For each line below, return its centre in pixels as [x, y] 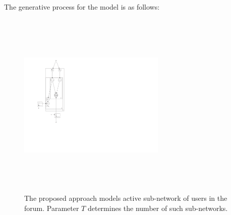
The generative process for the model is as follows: [82, 7]
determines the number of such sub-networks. [158, 208]
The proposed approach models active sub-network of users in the [126, 198]
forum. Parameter [52, 208]
